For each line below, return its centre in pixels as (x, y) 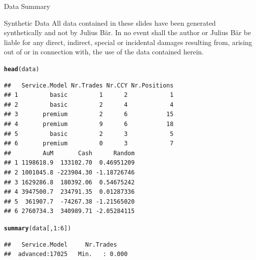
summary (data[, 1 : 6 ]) (38, 228)
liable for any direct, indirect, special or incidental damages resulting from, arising (128, 42)
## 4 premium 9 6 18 (89, 124)
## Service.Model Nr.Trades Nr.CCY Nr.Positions (89, 85)
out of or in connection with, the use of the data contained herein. (104, 52)
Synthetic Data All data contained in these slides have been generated (110, 22)
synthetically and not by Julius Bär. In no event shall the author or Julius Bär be (128, 32)
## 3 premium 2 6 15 (89, 114)
